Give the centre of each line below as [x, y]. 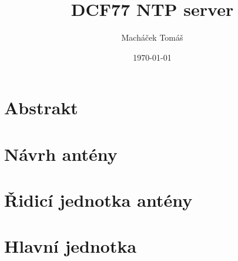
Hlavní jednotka [71, 246]
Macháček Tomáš [152, 37]
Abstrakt [41, 108]
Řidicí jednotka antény [98, 200]
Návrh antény [61, 153]
